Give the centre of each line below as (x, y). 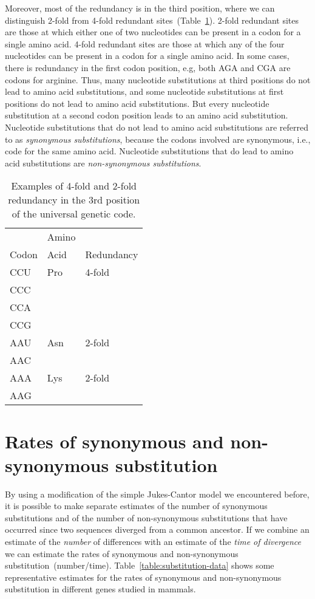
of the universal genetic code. (74, 214)
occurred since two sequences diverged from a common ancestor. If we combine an (157, 529)
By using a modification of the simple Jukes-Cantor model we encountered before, (157, 494)
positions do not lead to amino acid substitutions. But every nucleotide (137, 103)
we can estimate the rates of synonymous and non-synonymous (122, 553)
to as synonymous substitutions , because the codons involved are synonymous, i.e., (158, 139)
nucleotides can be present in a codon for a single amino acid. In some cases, (147, 56)
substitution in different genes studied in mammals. (100, 589)
